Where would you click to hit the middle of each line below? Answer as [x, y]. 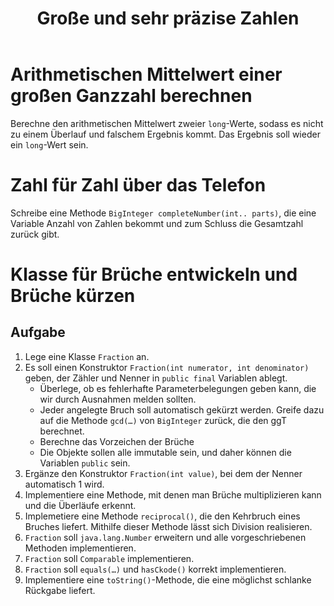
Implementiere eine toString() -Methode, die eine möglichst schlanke [168, 579]
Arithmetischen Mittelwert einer [146, 74]
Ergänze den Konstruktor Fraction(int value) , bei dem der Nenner [163, 473]
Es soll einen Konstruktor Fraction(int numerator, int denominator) [167, 367]
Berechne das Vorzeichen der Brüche [117, 441]
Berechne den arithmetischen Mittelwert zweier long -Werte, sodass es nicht [167, 123]
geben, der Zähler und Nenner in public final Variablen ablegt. [156, 378]
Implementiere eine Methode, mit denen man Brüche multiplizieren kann [173, 494]
